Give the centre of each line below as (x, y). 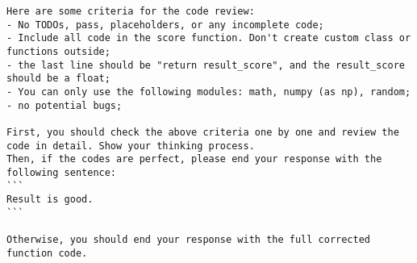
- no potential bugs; (65, 105)
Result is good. (50, 200)
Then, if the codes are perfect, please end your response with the (194, 159)
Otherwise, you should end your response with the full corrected (189, 240)
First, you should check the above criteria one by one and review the (203, 132)
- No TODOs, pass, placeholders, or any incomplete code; (165, 25)
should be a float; (58, 79)
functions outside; (58, 51)
